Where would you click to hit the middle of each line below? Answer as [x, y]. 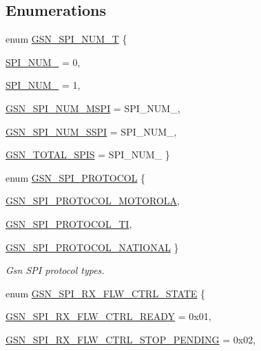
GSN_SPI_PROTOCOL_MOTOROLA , [93, 201]
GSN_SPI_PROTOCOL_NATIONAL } [92, 247]
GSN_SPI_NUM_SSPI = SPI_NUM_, [91, 131]
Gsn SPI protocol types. [55, 270]
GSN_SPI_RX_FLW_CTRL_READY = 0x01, [108, 316]
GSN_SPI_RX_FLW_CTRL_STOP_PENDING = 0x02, [131, 339]
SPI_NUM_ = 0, [43, 62]
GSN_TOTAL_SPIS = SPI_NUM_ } [88, 155]
